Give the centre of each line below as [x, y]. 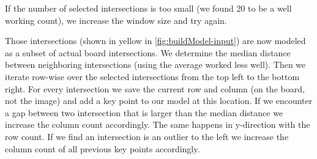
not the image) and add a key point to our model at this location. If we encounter [159, 101]
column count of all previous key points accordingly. [103, 148]
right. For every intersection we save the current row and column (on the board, [155, 88]
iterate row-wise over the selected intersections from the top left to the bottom [152, 76]
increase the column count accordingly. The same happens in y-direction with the [158, 124]
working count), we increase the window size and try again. [116, 20]
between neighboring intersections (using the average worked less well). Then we [155, 65]
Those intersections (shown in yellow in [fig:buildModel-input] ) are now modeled [155, 41]
